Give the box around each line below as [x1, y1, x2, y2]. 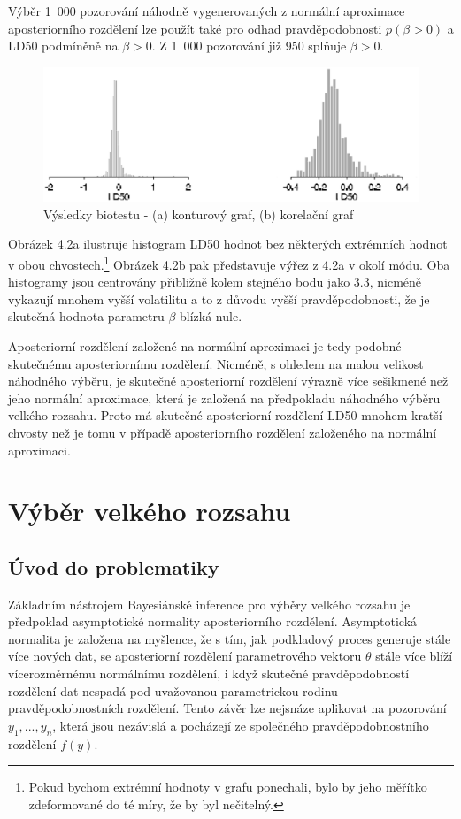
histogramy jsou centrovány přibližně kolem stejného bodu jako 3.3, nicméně [8, 272, 422, 291]
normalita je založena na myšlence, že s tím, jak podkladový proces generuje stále [8, 629, 451, 647]
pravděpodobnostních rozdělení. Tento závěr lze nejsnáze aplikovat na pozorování [8, 699, 447, 717]
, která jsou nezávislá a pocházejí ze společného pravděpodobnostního [52, 716, 429, 734]
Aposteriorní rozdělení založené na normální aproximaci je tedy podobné [8, 336, 402, 355]
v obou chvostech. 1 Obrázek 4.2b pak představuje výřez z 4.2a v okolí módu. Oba [8, 252, 450, 273]
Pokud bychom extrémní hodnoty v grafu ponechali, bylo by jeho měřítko [28, 777, 427, 796]
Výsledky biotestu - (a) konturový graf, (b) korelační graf [43, 204, 354, 223]
